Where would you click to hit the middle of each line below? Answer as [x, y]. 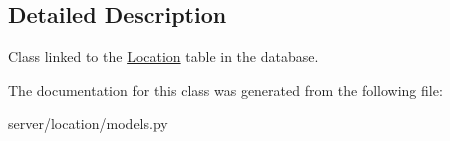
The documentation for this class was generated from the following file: [225, 89]
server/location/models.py [88, 123]
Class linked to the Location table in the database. [163, 56]
